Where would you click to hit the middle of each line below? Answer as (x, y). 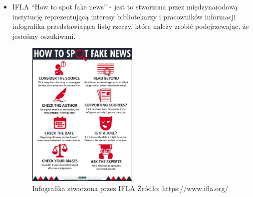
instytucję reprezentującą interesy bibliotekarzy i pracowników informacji (124, 16)
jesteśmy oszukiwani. (44, 36)
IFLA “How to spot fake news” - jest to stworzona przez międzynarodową (125, 6)
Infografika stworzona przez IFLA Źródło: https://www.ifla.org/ (130, 188)
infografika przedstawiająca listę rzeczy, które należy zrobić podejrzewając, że (130, 26)
